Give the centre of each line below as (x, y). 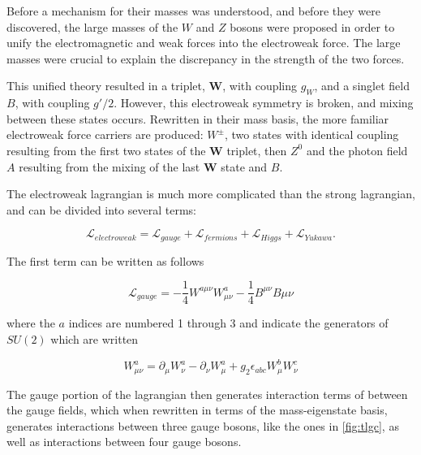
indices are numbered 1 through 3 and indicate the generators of (228, 323)
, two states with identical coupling (311, 134)
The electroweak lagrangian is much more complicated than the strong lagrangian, (211, 194)
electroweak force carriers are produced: (105, 134)
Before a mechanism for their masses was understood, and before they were (193, 11)
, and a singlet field (362, 86)
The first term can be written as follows (105, 260)
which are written (95, 339)
